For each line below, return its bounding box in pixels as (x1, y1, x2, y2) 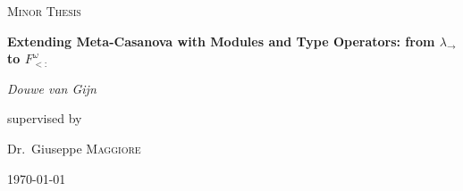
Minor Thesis (7, 2, 81, 20)
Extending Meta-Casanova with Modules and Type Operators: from (7, 31, 435, 50)
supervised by (7, 109, 82, 128)
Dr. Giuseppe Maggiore (7, 138, 141, 157)
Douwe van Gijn (7, 79, 97, 97)
